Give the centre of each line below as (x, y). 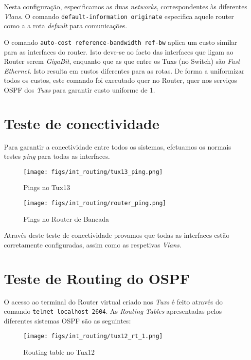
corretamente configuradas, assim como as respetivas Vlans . (93, 244)
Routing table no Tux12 (59, 352)
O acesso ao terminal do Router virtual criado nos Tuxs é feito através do (113, 301)
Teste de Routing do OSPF (97, 278)
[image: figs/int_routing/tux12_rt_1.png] (93, 336)
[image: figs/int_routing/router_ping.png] (95, 203)
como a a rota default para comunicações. (66, 26)
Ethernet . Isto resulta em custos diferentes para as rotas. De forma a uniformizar (124, 70)
